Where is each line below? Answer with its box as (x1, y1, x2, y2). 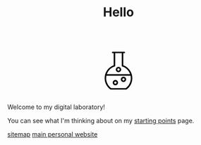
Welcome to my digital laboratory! (7, 103, 106, 111)
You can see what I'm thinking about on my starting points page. (7, 117, 195, 125)
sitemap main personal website (7, 130, 98, 139)
